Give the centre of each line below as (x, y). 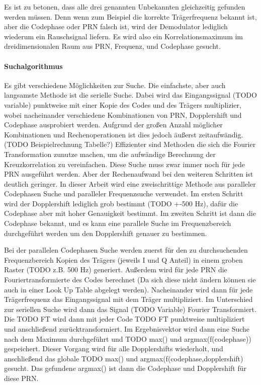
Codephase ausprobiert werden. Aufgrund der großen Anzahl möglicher (113, 125)
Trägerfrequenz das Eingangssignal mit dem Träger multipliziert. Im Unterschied (128, 299)
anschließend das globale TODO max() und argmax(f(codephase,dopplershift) (124, 358)
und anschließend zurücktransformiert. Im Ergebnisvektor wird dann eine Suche (127, 329)
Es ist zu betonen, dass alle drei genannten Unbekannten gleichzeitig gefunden (125, 7)
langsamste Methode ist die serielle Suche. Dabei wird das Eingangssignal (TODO (130, 95)
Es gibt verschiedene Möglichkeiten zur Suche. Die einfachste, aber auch (115, 85)
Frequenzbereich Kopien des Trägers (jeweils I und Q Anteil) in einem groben (123, 259)
